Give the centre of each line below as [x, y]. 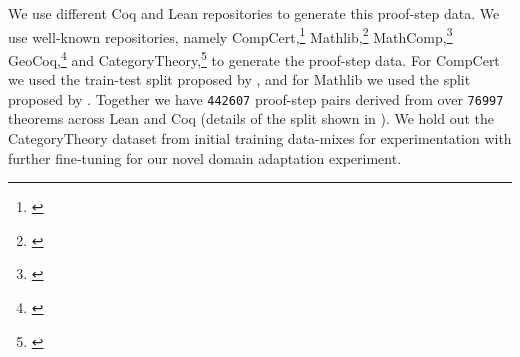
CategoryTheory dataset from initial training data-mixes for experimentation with [260, 137]
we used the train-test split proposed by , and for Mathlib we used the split [239, 79]
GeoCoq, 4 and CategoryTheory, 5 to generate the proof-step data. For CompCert [254, 58]
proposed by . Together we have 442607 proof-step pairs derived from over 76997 [256, 98]
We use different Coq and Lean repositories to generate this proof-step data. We [254, 13]
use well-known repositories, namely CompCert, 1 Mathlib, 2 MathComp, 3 [230, 35]
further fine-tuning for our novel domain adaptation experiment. [205, 157]
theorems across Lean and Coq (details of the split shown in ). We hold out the [251, 118]
